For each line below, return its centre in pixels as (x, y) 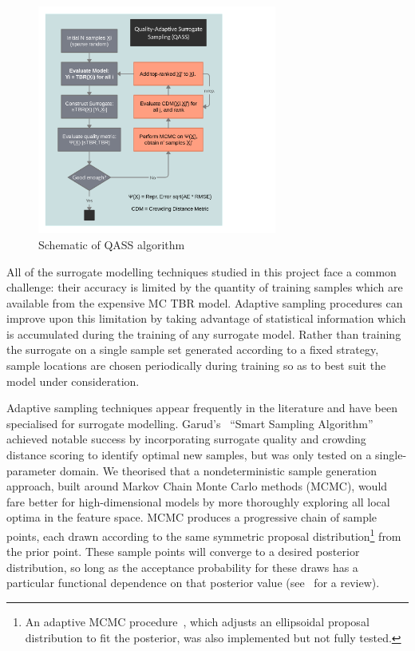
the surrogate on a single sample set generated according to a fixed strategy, (193, 349)
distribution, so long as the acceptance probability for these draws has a (182, 567)
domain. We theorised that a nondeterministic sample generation (218, 470)
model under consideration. (73, 381)
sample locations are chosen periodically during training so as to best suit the (196, 365)
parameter (32, 470)
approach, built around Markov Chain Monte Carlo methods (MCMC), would (197, 486)
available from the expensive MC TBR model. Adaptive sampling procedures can (205, 302)
